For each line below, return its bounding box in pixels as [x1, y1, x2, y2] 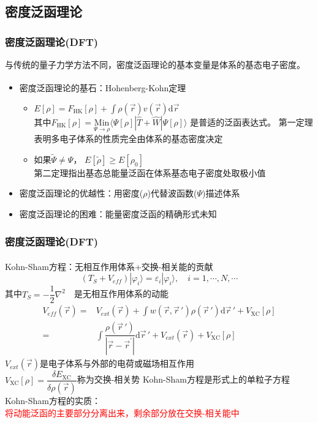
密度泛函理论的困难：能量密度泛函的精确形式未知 [19, 208, 217, 220]
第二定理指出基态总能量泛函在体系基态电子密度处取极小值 [34, 166, 266, 179]
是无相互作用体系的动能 [74, 287, 168, 300]
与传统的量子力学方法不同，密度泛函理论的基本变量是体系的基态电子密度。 [5, 58, 305, 70]
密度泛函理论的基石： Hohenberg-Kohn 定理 [19, 81, 186, 94]
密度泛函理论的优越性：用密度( [19, 187, 143, 200]
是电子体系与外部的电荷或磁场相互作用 [39, 357, 194, 370]
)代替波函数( [147, 187, 197, 200]
